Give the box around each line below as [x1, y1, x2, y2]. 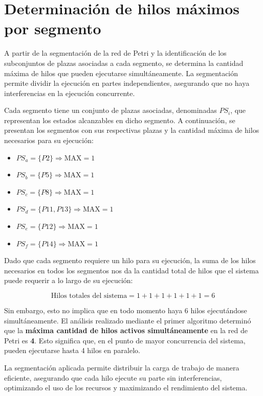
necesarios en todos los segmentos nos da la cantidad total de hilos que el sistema [4, 265, 259, 275]
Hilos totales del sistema [51, 292, 127, 299]
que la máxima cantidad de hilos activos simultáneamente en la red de [4, 325, 248, 336]
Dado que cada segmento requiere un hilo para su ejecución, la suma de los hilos [4, 255, 256, 266]
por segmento [4, 18, 101, 39]
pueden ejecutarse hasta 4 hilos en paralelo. [4, 345, 140, 356]
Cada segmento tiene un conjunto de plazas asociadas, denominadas [4, 105, 217, 115]
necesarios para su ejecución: [4, 135, 94, 146]
